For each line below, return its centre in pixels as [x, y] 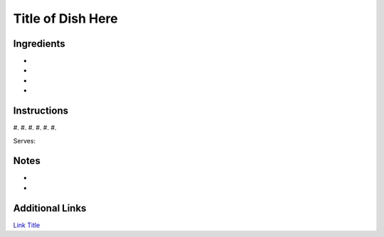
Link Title [27, 225]
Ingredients [39, 44]
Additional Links [50, 208]
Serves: [24, 140]
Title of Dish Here [65, 18]
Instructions [41, 111]
